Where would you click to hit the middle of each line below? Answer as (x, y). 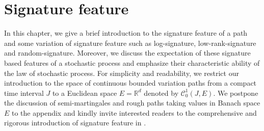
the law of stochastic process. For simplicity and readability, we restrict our (122, 73)
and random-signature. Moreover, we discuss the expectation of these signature (127, 53)
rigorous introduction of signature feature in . (75, 123)
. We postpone (236, 93)
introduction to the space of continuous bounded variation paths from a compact (130, 83)
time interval (24, 93)
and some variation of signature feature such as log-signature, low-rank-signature (130, 43)
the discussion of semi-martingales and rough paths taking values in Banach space (132, 103)
